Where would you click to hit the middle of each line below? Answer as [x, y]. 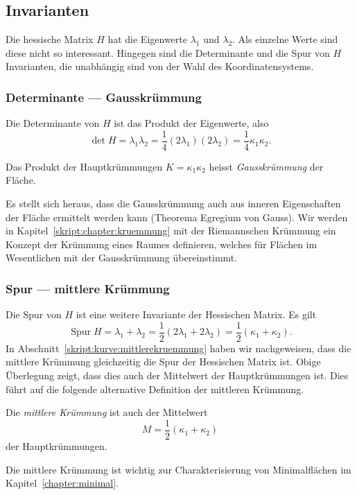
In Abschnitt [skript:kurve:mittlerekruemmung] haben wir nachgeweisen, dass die [178, 348]
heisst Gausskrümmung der [266, 166]
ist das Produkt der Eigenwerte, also [191, 123]
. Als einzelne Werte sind [285, 39]
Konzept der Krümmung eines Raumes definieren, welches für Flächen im [162, 244]
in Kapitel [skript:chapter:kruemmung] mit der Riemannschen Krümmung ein [171, 231]
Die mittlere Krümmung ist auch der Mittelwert [107, 412]
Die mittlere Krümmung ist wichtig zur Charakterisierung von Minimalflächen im [178, 469]
